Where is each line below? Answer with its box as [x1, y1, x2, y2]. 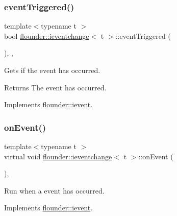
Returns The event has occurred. [4, 82, 107, 92]
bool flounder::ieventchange [4, 30, 89, 41]
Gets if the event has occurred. [4, 65, 100, 75]
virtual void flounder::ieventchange [4, 151, 112, 161]
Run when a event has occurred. [4, 185, 105, 196]
